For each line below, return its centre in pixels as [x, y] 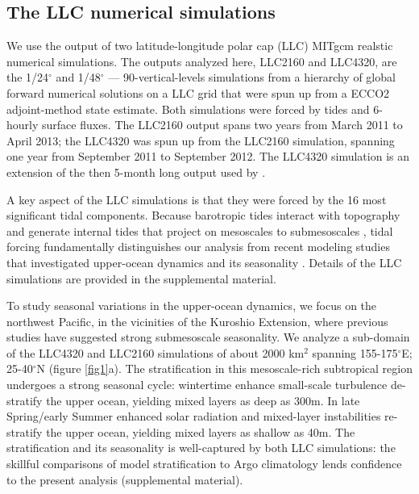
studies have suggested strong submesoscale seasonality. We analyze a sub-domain [208, 337]
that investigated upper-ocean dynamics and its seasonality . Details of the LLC [204, 262]
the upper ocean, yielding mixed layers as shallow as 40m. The [201, 431]
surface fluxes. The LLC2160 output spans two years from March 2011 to [222, 125]
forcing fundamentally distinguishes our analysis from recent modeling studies [198, 247]
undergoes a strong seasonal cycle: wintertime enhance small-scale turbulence [197, 385]
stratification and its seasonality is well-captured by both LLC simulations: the [201, 448]
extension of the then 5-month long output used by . [136, 172]
